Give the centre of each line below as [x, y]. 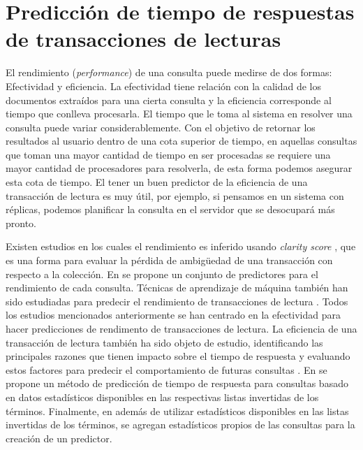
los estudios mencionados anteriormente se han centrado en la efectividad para [173, 315]
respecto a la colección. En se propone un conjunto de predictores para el [162, 274]
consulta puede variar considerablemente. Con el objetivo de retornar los [161, 127]
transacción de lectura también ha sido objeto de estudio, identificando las [164, 342]
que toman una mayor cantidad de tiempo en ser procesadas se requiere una [168, 154]
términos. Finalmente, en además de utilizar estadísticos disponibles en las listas [177, 411]
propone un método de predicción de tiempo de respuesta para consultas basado [177, 383]
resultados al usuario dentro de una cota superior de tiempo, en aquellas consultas [181, 141]
